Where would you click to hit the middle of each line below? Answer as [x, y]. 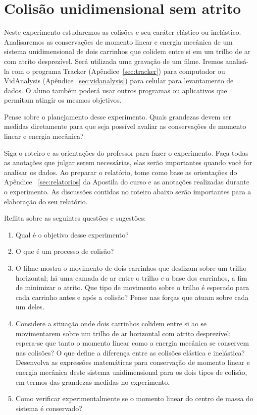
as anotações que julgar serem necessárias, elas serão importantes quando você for [128, 162]
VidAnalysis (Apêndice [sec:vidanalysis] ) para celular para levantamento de [119, 81]
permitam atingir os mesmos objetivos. [63, 100]
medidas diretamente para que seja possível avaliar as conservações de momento [125, 126]
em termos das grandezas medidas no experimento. [93, 382]
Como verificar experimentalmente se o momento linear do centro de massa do [134, 398]
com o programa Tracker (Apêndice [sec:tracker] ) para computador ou [118, 71]
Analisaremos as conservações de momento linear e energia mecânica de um [118, 41]
